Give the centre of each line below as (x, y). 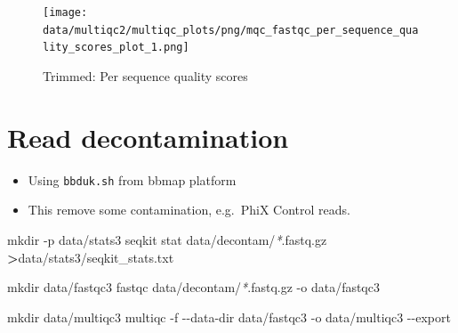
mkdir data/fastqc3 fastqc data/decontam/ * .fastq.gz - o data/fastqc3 (193, 287)
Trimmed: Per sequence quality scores (145, 75)
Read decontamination (148, 137)
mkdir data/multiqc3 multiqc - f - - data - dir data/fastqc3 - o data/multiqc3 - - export (229, 317)
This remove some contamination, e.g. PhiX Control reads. (189, 210)
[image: (65, 12)
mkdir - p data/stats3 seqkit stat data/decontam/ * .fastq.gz (167, 239)
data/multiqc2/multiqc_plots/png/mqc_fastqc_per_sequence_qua (231, 30)
